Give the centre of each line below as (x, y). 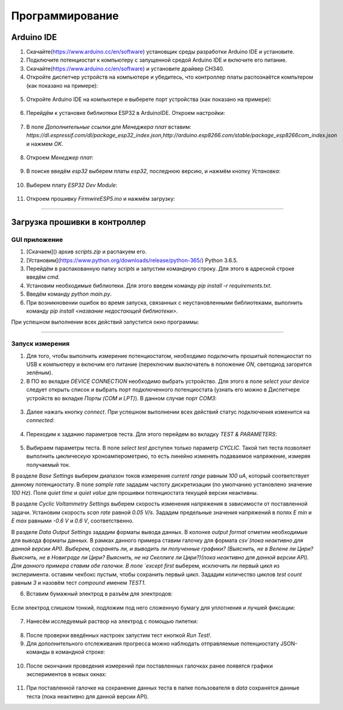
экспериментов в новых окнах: (66, 674)
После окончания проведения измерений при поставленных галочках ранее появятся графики (149, 666)
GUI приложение (37, 239)
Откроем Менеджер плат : (60, 157)
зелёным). (40, 373)
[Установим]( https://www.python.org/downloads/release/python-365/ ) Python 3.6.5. (132, 260)
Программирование (65, 16)
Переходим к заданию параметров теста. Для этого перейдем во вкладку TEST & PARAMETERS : (152, 434)
